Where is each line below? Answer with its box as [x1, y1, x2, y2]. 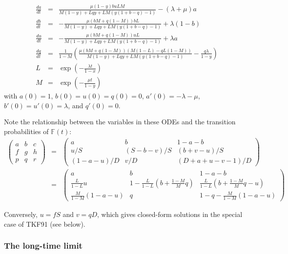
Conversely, [4, 209, 38, 219]
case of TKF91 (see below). [4, 218, 85, 229]
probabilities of [4, 126, 49, 136]
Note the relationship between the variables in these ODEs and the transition [4, 117, 236, 127]
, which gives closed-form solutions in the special [97, 209, 243, 219]
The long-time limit [4, 239, 82, 252]
